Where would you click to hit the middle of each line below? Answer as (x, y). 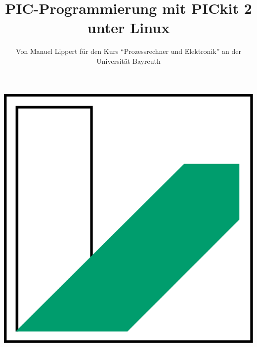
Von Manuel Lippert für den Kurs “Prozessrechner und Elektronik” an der (128, 51)
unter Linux (128, 27)
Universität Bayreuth (128, 61)
